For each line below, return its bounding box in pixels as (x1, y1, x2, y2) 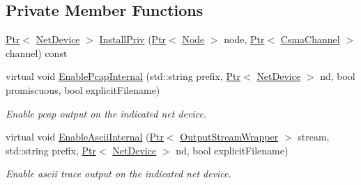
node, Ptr (224, 32, 265, 47)
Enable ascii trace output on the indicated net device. (6, 166, 231, 181)
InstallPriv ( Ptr (99, 32, 167, 47)
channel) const (6, 45, 68, 60)
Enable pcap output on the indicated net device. (6, 106, 207, 120)
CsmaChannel (280, 32, 340, 47)
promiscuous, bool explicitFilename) (6, 82, 160, 97)
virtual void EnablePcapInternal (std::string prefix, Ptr (6, 69, 241, 83)
